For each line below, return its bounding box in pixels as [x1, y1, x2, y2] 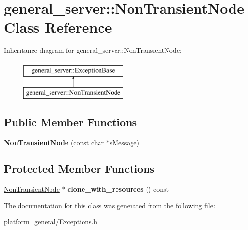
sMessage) [109, 137, 140, 148]
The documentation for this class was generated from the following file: [4, 200, 215, 210]
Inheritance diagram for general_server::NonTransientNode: [4, 45, 182, 55]
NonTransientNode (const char [4, 137, 104, 148]
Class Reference [4, 17, 112, 37]
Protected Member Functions [4, 161, 155, 176]
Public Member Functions [4, 115, 137, 130]
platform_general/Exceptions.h [4, 216, 98, 227]
